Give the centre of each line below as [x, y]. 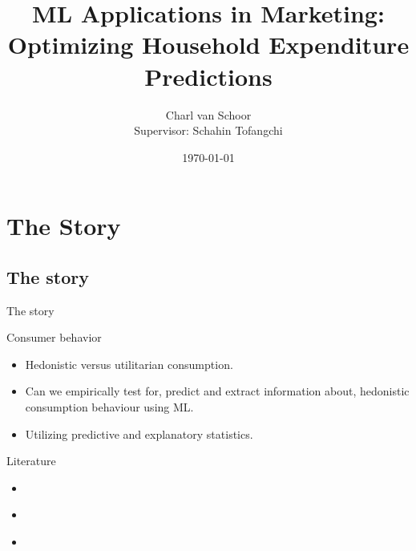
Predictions [208, 76]
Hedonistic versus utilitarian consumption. [129, 364]
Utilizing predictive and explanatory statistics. [139, 434]
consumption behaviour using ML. [109, 407]
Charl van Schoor [208, 114]
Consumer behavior [54, 337]
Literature [31, 461]
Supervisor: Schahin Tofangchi [208, 130]
